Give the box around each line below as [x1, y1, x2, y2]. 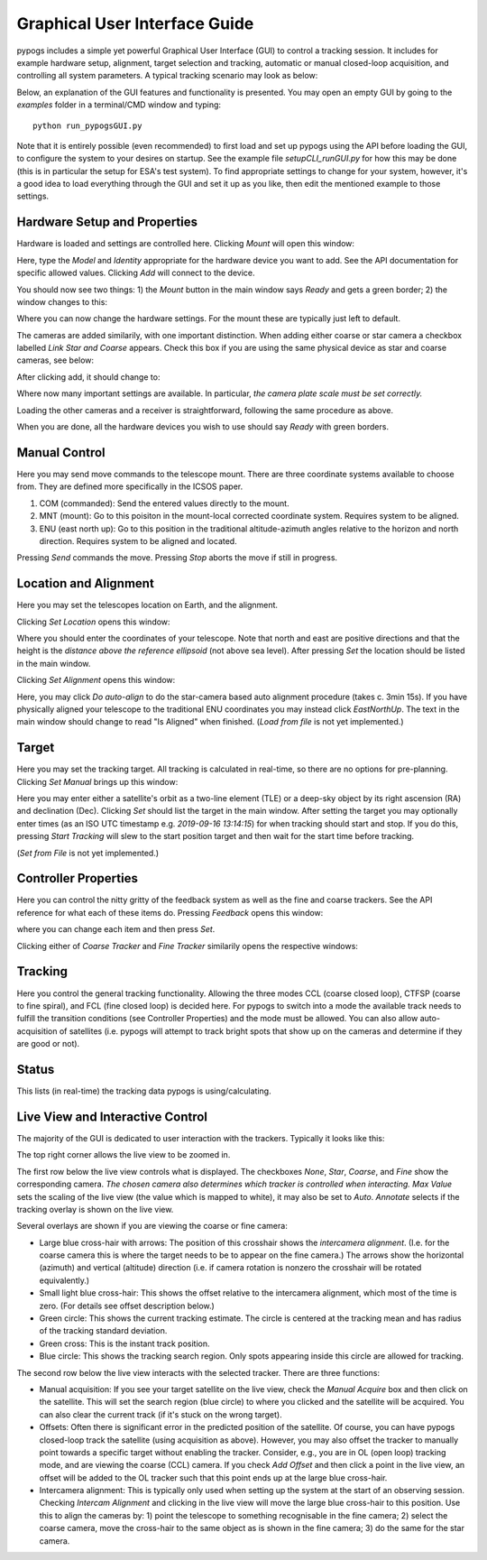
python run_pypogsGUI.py [32, 120, 142, 131]
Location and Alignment [16, 576, 155, 591]
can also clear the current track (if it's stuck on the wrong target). [39, 1408, 283, 1420]
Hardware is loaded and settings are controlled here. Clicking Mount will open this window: [16, 238, 355, 249]
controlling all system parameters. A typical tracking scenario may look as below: [16, 70, 318, 81]
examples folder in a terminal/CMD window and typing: [16, 99, 221, 110]
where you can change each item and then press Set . [16, 924, 216, 935]
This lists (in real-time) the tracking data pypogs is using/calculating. [16, 1085, 271, 1096]
